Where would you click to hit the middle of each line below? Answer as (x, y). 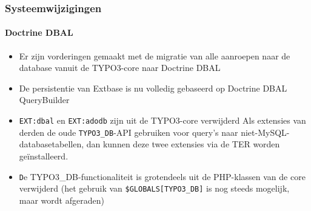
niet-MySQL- (265, 132)
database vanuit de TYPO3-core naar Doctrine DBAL (120, 68)
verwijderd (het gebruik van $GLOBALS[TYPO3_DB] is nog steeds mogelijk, (154, 188)
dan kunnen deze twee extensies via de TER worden (183, 144)
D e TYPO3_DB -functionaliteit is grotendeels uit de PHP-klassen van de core (162, 176)
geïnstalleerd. (44, 156)
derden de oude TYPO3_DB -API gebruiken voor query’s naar (129, 132)
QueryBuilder (44, 100)
